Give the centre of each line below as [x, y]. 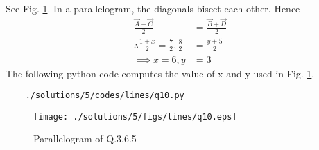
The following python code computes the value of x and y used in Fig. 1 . [160, 73]
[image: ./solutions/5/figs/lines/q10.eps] [135, 116]
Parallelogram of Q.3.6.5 [85, 139]
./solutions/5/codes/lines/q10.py [105, 96]
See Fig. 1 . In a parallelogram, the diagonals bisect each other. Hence [153, 8]
